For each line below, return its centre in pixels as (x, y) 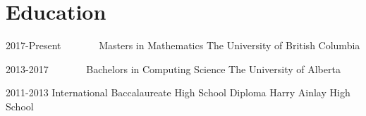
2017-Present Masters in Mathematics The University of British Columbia (183, 45)
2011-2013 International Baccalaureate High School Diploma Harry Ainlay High (178, 92)
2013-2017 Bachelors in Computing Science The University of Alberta (173, 69)
